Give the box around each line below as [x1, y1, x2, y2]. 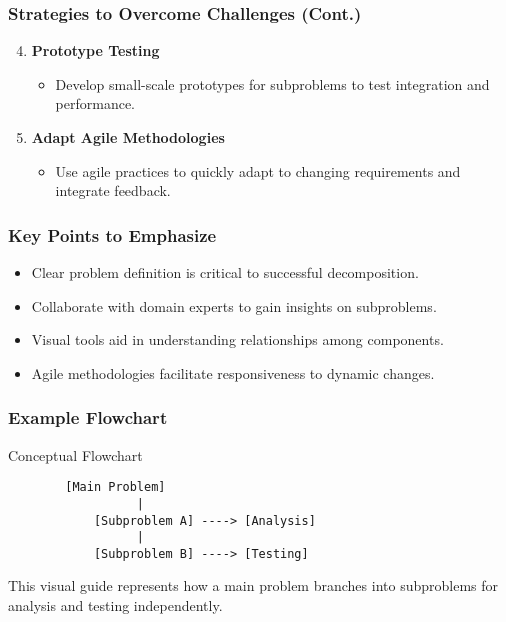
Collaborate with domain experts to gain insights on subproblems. [31, 295, 437, 316]
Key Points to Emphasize [8, 222, 217, 247]
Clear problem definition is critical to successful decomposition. [31, 262, 419, 282]
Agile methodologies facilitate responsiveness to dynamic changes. [31, 362, 435, 383]
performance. [55, 93, 136, 114]
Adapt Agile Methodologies [31, 127, 225, 147]
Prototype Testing [31, 40, 160, 61]
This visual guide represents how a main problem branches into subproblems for [8, 575, 498, 596]
